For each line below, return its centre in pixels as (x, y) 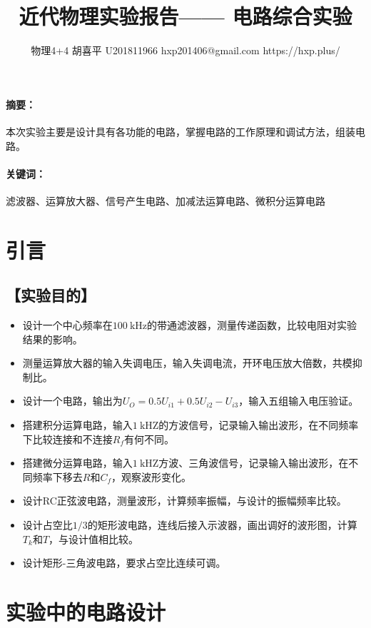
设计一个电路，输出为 (72, 401)
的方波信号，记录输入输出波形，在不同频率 (259, 425)
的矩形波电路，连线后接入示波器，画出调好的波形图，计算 (222, 525)
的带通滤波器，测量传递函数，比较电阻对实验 (252, 325)
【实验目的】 (51, 295)
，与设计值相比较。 (94, 538)
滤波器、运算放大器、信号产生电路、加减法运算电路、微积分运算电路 (166, 200)
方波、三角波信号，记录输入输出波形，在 (254, 463)
